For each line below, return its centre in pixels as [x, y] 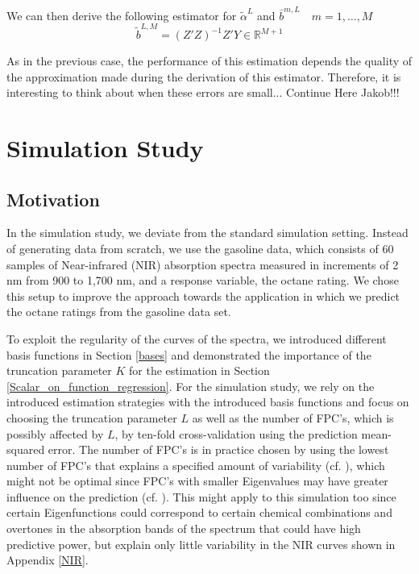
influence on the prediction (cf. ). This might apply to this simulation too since [201, 496]
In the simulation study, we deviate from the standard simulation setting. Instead [207, 233]
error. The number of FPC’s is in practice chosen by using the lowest [218, 449]
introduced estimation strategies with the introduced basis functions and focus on [208, 402]
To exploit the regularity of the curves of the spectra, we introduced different [197, 338]
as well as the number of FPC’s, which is [293, 417]
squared [26, 449]
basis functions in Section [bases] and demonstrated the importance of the [189, 354]
